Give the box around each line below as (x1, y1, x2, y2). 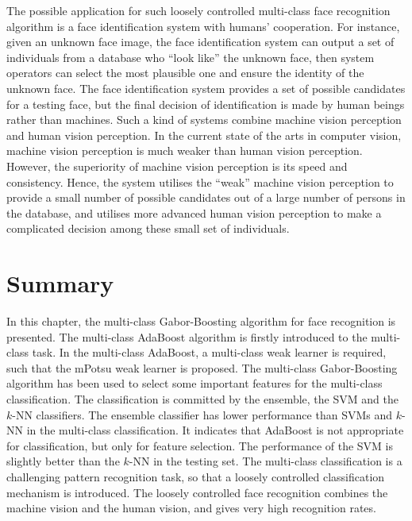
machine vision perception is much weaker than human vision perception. (6, 142, 363, 159)
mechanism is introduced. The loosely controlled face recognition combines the (6, 484, 388, 500)
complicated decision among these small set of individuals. (6, 220, 290, 237)
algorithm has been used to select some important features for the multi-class (6, 375, 383, 392)
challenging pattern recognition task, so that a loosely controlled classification (6, 468, 385, 484)
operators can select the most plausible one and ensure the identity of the (6, 64, 364, 81)
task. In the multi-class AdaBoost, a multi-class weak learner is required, (32, 344, 387, 361)
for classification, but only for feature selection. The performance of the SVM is (6, 437, 394, 453)
